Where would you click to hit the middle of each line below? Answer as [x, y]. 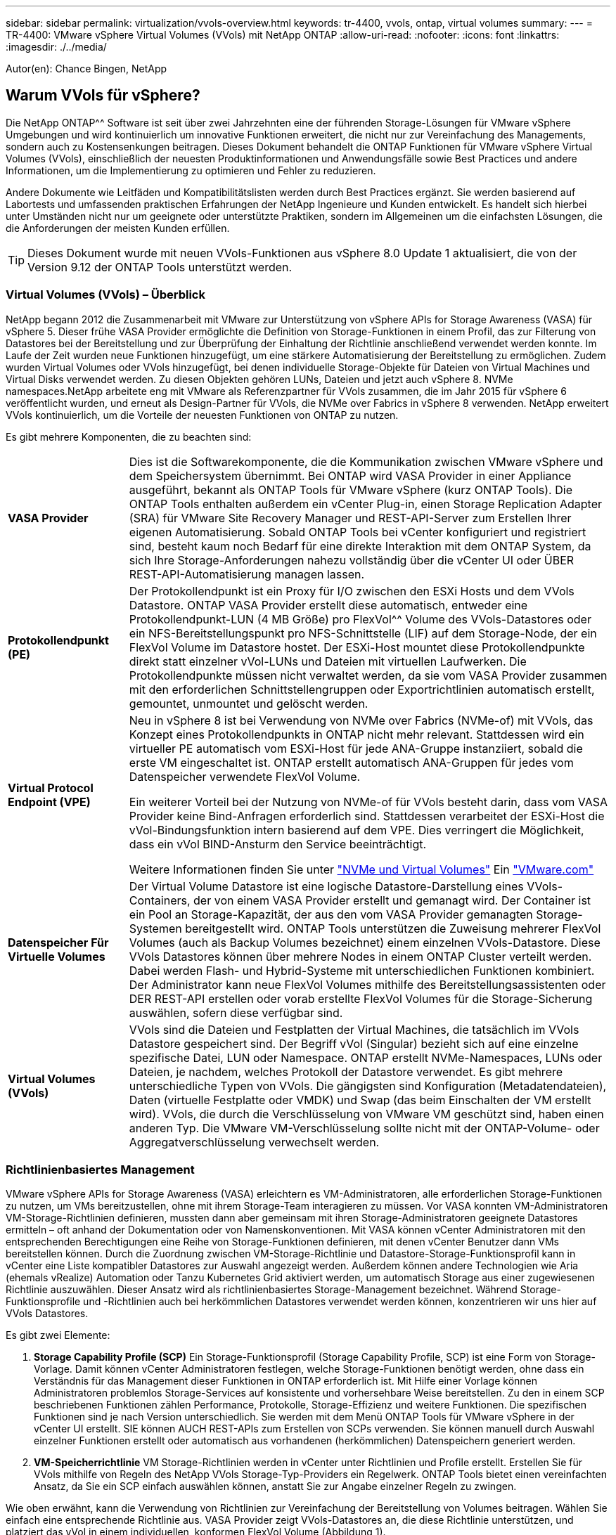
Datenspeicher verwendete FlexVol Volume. [245, 776]
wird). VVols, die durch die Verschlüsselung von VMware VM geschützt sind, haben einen [366, 1114]
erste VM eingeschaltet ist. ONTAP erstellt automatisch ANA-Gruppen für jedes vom [351, 762]
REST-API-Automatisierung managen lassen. [247, 574]
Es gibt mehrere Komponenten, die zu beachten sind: [129, 436]
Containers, [160, 900]
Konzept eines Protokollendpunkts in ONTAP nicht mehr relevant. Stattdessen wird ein [357, 734]
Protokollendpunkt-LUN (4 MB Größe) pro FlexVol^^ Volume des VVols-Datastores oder [360, 619]
